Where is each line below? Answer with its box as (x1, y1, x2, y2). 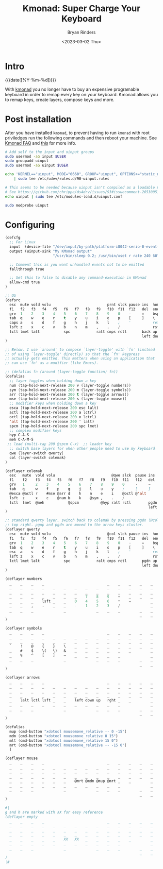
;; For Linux (9, 240, 36, 245)
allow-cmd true (9, 280, 40, 285)
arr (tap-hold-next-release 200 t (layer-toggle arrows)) (9, 392, 130, 397)
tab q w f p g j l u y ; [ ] (9, 487, 151, 492)
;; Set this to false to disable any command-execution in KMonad (9, 275, 147, 280)
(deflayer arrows (5, 675, 40, 680)
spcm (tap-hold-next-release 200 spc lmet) (9, 424, 98, 428)
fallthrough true (9, 267, 45, 272)
